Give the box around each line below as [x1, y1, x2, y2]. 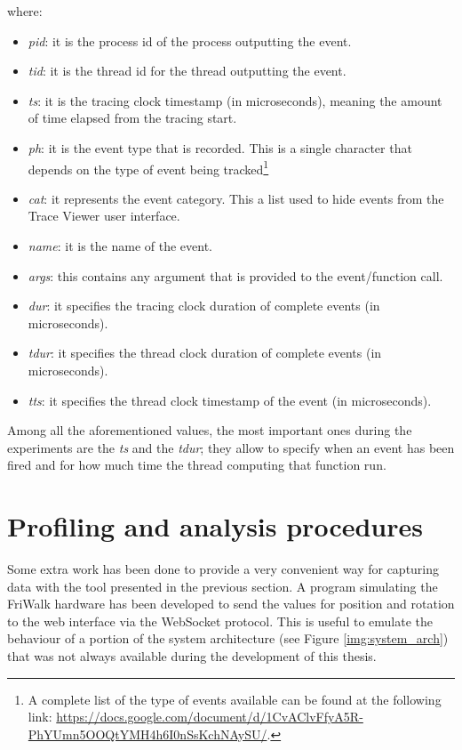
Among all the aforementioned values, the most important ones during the [7, 421, 412, 440]
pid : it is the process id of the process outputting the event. [28, 31, 352, 50]
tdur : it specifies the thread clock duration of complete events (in [28, 343, 382, 362]
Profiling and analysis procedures [7, 508, 423, 544]
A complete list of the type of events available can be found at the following [28, 690, 442, 708]
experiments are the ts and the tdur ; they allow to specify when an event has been [7, 438, 455, 456]
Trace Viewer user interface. [28, 206, 180, 225]
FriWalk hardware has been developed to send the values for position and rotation [7, 594, 455, 613]
